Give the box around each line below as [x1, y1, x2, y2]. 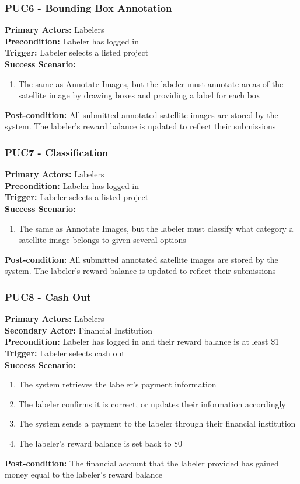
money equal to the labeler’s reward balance [5, 468, 163, 480]
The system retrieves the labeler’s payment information [18, 378, 217, 390]
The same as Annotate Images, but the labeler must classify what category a [18, 222, 294, 234]
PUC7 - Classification [5, 145, 109, 159]
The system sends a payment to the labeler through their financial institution [18, 417, 296, 430]
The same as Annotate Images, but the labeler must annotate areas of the [18, 77, 284, 90]
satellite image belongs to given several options [18, 234, 186, 246]
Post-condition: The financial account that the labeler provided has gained [5, 456, 279, 469]
